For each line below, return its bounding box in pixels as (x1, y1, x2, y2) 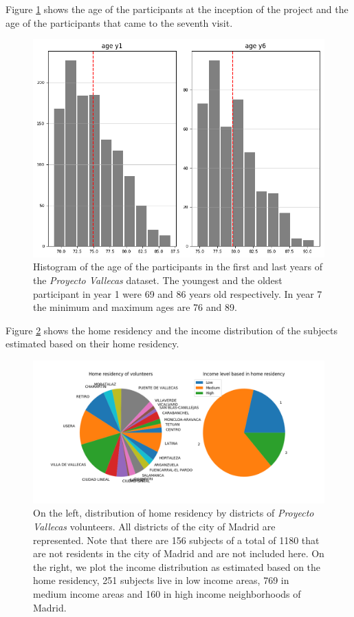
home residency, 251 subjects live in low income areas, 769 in (33, 573, 289, 587)
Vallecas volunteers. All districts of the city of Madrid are (33, 519, 276, 534)
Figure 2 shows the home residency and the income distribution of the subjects (5, 323, 338, 337)
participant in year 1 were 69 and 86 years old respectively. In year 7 (33, 286, 322, 301)
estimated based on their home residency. (5, 336, 179, 351)
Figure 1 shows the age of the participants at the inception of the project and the (5, 2, 349, 16)
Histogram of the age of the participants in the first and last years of (33, 259, 322, 274)
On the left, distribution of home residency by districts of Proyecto (33, 506, 314, 520)
